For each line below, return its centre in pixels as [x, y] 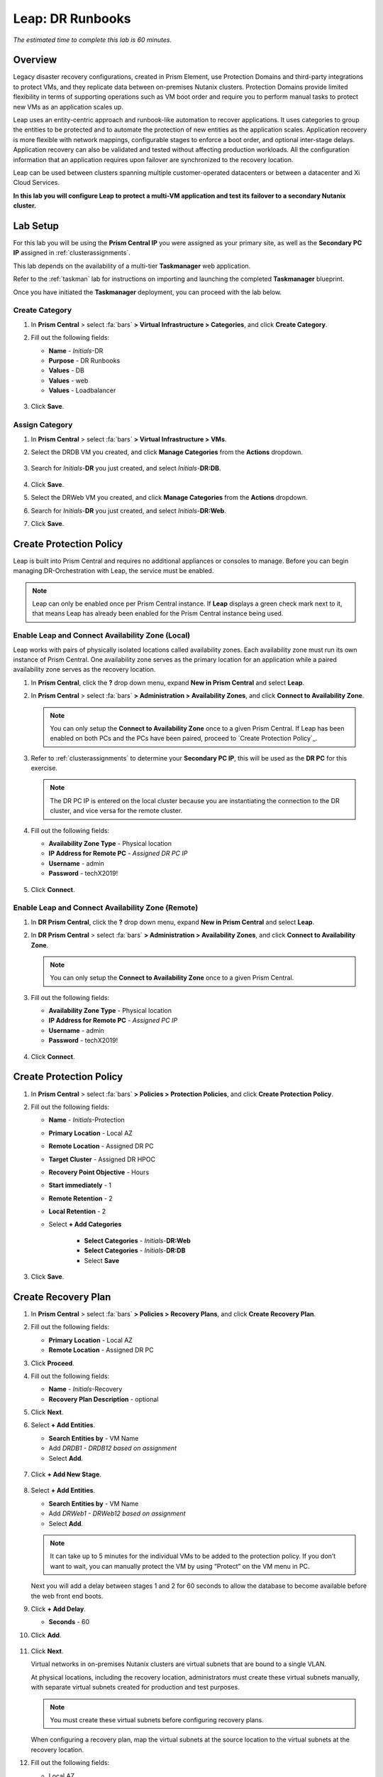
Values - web [68, 380]
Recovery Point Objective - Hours [99, 1172]
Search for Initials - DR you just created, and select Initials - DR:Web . [128, 510]
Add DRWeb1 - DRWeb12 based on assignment [117, 1513]
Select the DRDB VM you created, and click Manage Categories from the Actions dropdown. [167, 452]
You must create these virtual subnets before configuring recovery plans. [157, 1720]
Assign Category [43, 425]
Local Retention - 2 [77, 1211]
